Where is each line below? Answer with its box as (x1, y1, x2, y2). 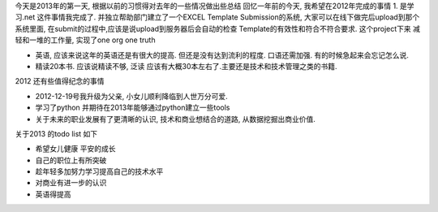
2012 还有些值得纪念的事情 (15, 76, 105, 86)
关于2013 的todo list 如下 (15, 128, 98, 138)
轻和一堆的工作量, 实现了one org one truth (15, 35, 156, 45)
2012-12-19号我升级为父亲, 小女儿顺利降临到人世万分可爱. (35, 91, 229, 101)
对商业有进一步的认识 (35, 178, 107, 188)
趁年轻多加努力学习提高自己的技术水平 (35, 167, 164, 176)
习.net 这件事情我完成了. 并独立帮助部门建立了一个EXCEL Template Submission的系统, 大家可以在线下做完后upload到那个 (15, 12, 420, 22)
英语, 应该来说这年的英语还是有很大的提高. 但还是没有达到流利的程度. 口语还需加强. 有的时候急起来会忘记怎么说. (35, 50, 409, 60)
